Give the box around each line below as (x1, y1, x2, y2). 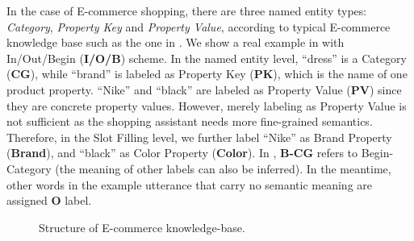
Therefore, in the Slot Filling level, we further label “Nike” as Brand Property (6, 128, 392, 145)
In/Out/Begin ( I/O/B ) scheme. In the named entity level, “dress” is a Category (6, 49, 407, 66)
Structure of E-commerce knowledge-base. (39, 218, 245, 235)
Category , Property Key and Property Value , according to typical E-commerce (6, 18, 391, 35)
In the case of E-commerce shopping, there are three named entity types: (6, 2, 367, 19)
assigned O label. (6, 192, 92, 209)
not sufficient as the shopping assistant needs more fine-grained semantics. (6, 113, 373, 130)
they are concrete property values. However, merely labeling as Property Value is (6, 97, 407, 114)
